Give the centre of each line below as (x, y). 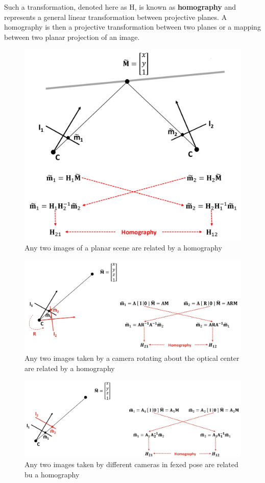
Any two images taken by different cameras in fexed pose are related (131, 464)
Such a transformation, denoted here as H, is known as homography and (120, 7)
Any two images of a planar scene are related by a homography (123, 248)
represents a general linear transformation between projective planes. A (116, 17)
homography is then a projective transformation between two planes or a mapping (132, 27)
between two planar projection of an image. (72, 37)
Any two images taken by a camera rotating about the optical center (132, 358)
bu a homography (52, 474)
